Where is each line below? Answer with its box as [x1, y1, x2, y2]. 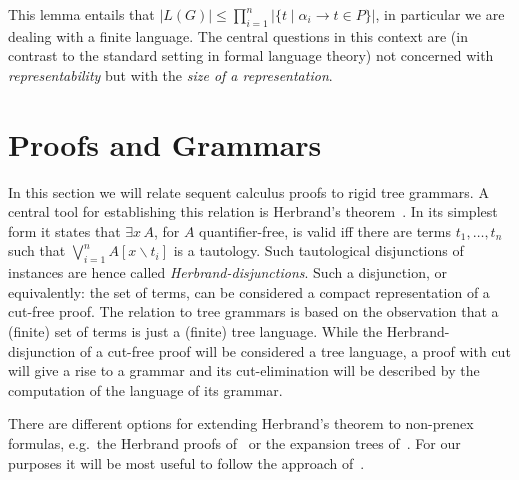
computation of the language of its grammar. [8, 379, 283, 400]
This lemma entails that [8, 4, 155, 24]
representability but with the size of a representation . [8, 64, 333, 85]
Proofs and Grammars [8, 123, 322, 164]
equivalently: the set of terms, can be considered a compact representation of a [8, 281, 490, 302]
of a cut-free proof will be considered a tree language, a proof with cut [80, 340, 511, 361]
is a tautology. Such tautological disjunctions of [173, 240, 464, 261]
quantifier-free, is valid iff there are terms [199, 220, 451, 241]
